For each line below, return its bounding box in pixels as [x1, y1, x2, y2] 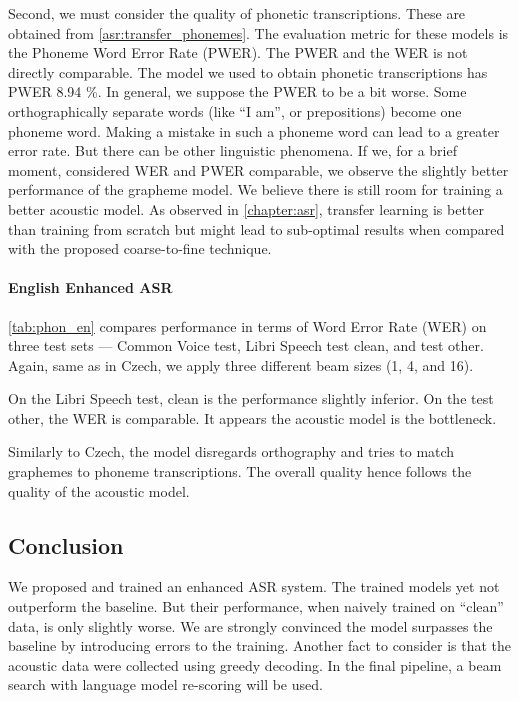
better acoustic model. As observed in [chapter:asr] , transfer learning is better [8, 198, 485, 219]
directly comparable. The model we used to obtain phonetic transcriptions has [8, 61, 488, 82]
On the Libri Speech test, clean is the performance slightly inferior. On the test [8, 388, 494, 409]
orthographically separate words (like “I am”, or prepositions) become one [8, 100, 462, 121]
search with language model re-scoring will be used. [8, 674, 323, 695]
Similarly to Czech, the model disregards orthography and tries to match [8, 441, 455, 462]
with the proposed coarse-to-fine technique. [8, 238, 272, 259]
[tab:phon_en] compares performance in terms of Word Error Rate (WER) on [8, 315, 487, 336]
